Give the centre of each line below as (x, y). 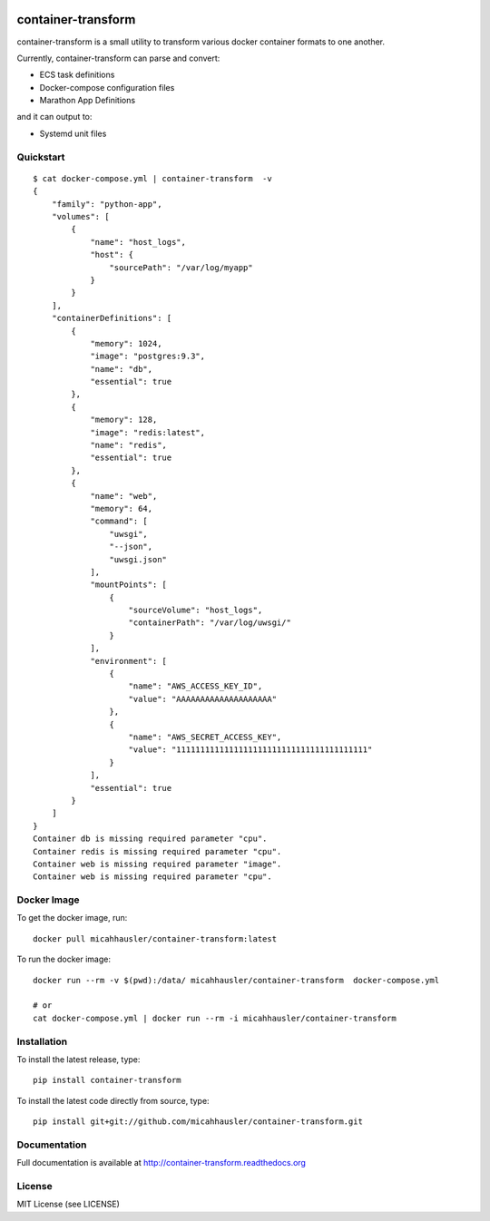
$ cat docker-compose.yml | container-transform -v (152, 178)
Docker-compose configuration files (107, 87)
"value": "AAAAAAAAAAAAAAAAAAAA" (202, 699)
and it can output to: (54, 117)
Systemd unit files (73, 133)
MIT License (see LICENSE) (68, 1204)
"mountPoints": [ (129, 585)
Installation (42, 1041)
